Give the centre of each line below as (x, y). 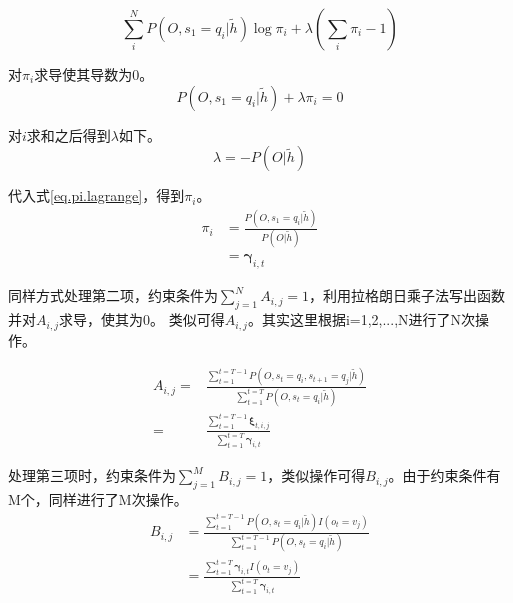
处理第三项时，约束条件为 (92, 475)
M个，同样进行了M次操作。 (98, 499)
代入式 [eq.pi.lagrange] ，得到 (96, 195)
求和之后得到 (68, 134)
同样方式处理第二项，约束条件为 (113, 295)
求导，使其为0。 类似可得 (142, 319)
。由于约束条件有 (444, 475)
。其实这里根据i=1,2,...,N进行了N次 (361, 319)
